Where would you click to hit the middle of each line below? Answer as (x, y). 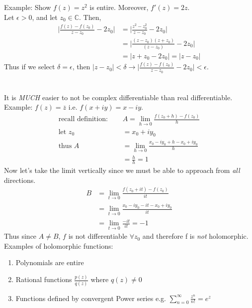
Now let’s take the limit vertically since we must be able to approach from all (122, 170)
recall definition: (83, 119)
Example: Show (28, 7)
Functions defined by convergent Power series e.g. (91, 298)
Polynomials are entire (50, 262)
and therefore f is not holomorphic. (195, 236)
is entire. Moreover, (119, 7)
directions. (20, 180)
